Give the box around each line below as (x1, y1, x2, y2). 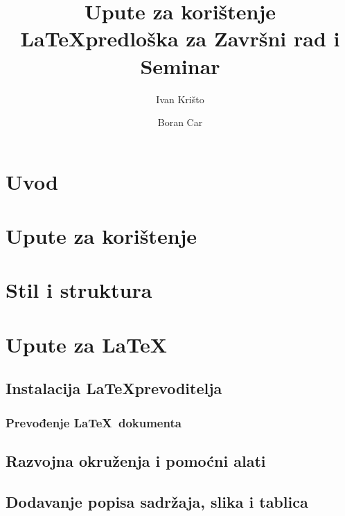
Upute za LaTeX (6, 330, 168, 358)
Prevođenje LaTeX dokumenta (6, 413, 182, 431)
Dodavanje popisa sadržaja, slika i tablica (6, 490, 308, 512)
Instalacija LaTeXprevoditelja (6, 377, 222, 399)
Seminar (140, 51, 220, 80)
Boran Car (157, 115, 203, 130)
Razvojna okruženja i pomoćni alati (6, 450, 266, 472)
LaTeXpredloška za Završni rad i (20, 24, 340, 53)
